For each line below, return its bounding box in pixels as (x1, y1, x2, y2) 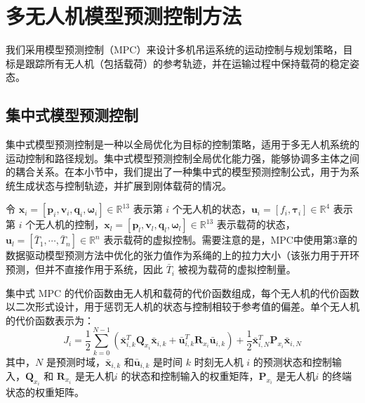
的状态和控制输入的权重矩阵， (121, 369, 259, 383)
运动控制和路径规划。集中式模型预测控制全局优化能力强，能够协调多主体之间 (6, 150, 359, 165)
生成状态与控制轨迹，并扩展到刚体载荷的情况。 (15, 178, 232, 192)
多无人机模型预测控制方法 (6, 1, 242, 30)
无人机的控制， (35, 217, 105, 232)
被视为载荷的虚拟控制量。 (178, 262, 296, 277)
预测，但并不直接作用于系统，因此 (6, 262, 163, 277)
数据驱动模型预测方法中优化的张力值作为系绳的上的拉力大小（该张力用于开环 (6, 248, 359, 263)
